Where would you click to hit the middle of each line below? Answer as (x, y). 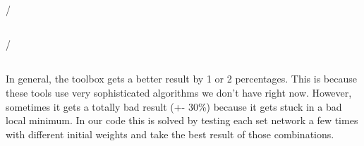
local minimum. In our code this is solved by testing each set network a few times (182, 120)
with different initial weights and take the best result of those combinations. (170, 134)
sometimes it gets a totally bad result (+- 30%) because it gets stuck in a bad (174, 106)
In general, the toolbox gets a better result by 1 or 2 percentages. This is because (181, 79)
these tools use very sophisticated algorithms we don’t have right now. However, (179, 92)
